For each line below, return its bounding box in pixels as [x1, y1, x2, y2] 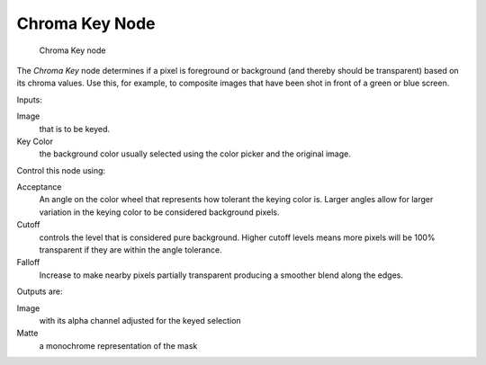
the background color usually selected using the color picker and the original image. [39, 148, 351, 159]
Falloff [16, 257, 40, 268]
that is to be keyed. [39, 123, 111, 134]
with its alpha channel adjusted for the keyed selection [39, 315, 242, 325]
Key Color [16, 136, 54, 147]
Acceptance [16, 182, 62, 192]
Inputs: [16, 94, 42, 105]
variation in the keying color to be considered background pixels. [39, 207, 280, 218]
